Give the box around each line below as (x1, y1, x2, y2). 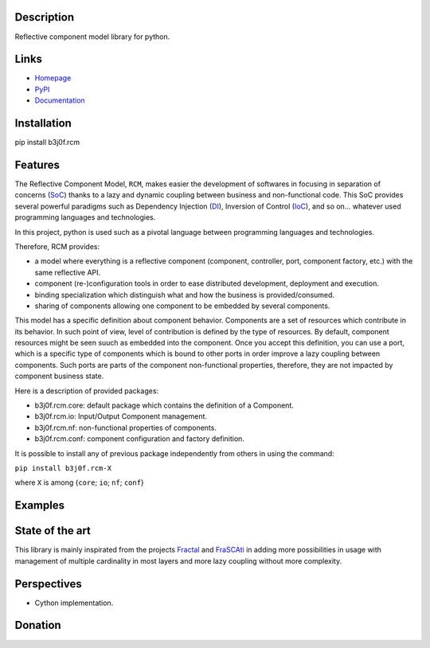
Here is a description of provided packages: (14, 386, 159, 396)
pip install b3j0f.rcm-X (14, 464, 111, 473)
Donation (14, 619, 61, 632)
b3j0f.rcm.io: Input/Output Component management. (34, 412, 207, 421)
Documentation (34, 96, 85, 105)
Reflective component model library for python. (14, 32, 170, 41)
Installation (14, 116, 72, 131)
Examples (14, 498, 65, 513)
